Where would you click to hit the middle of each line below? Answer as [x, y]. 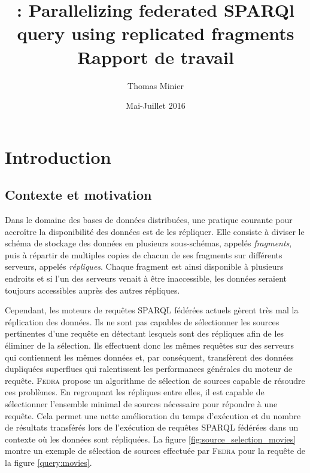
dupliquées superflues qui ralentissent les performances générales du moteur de [149, 369]
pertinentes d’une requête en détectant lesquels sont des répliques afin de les [145, 333]
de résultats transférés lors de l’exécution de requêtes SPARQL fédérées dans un [152, 427]
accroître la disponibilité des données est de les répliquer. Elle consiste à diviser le [155, 231]
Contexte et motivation [78, 195]
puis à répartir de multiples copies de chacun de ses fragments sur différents [144, 254]
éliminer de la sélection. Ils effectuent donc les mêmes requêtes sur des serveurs [149, 345]
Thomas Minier [156, 85]
